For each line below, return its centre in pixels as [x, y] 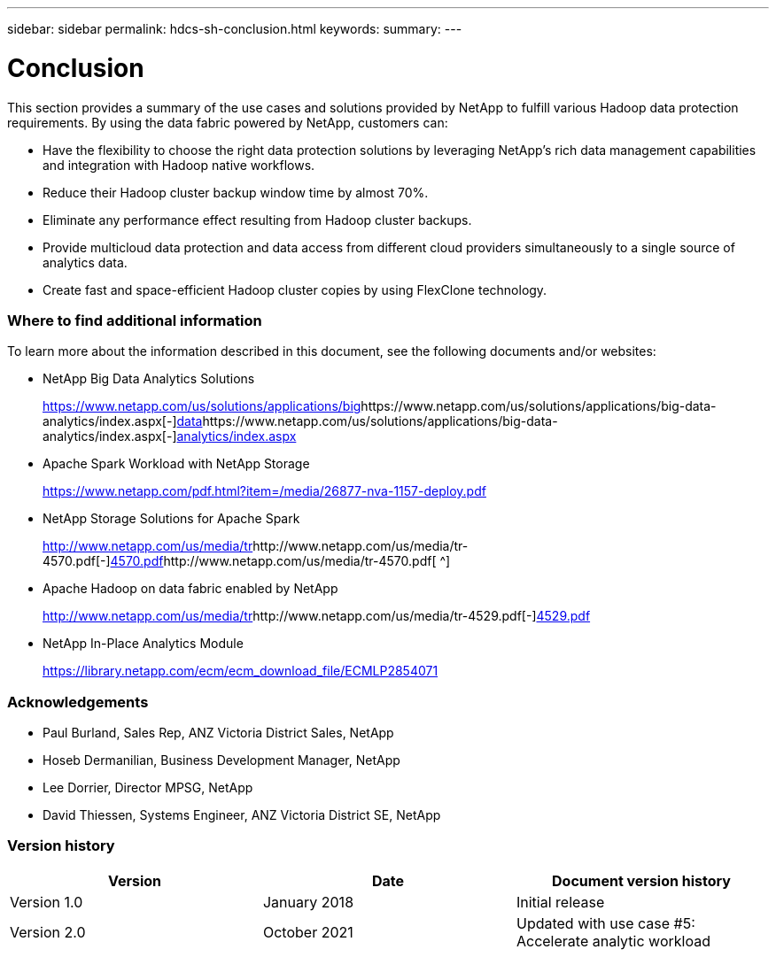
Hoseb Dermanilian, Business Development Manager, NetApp [221, 760]
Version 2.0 [48, 932]
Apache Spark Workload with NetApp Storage [176, 464]
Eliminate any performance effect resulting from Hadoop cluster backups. [257, 220]
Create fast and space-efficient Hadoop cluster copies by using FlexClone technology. [295, 289]
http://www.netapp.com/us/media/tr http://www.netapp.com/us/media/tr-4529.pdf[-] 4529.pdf [317, 616]
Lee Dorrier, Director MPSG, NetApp [148, 787]
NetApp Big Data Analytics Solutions [149, 379]
